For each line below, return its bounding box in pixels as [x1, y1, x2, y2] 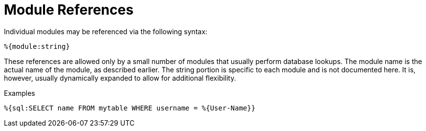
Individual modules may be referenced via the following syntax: [4, 27, 207, 36]
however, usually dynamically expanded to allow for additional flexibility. [4, 73, 236, 82]
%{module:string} [4, 42, 70, 50]
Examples [4, 88, 35, 97]
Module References [4, 1, 134, 18]
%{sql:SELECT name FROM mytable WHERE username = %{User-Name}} [4, 104, 256, 112]
